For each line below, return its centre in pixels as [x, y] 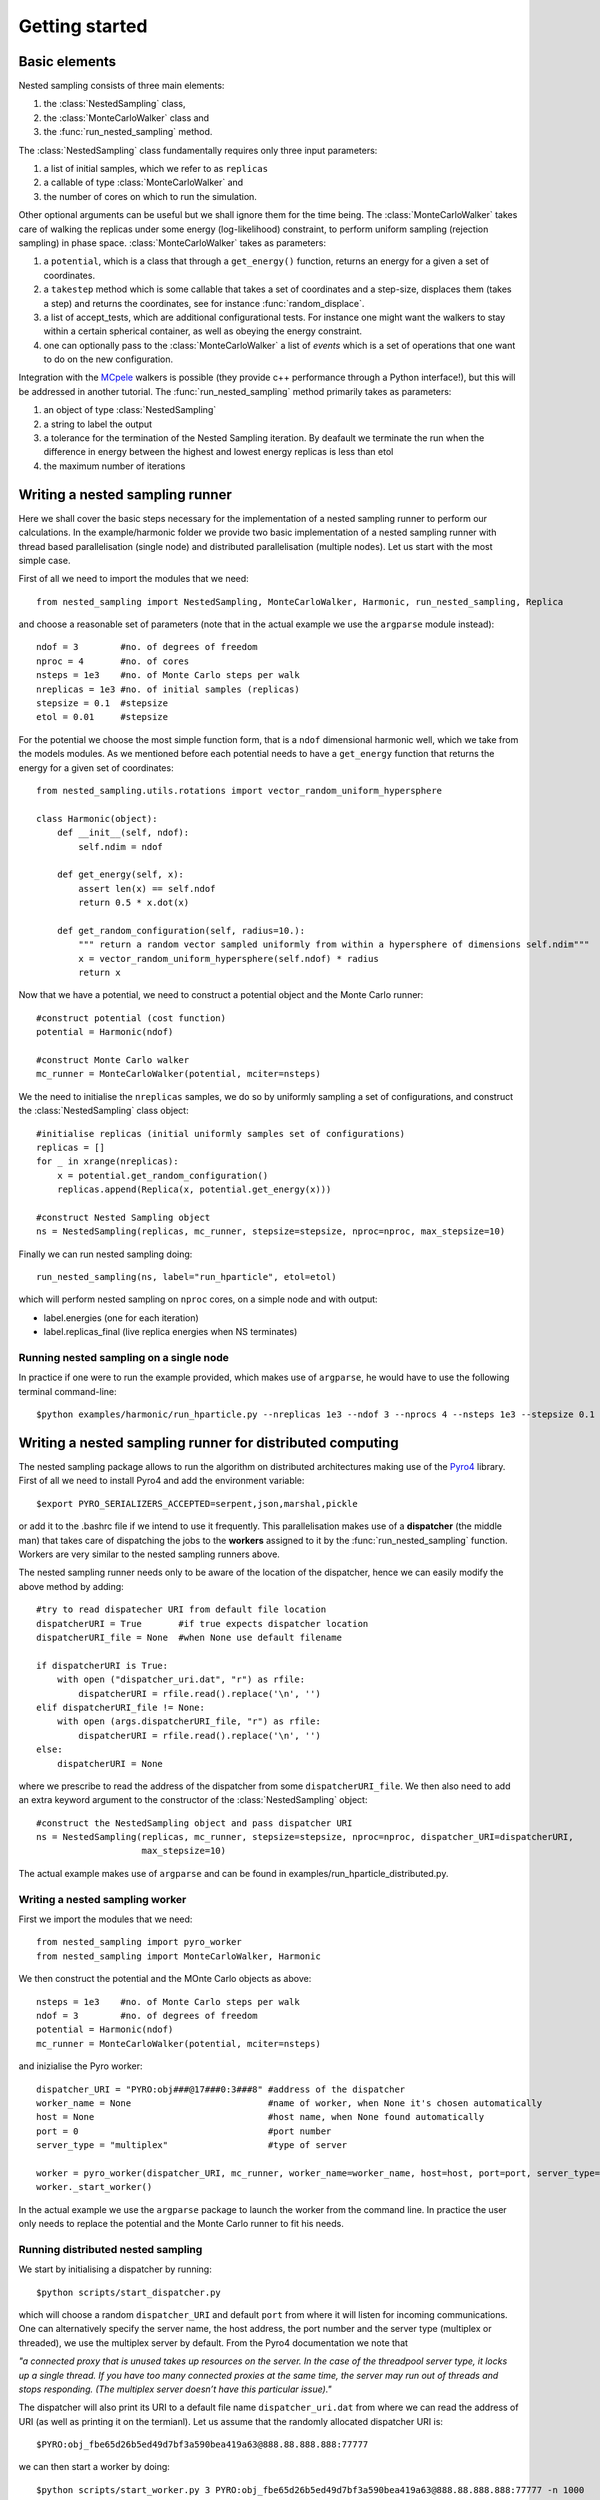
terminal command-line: [67, 1391]
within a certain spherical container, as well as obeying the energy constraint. [203, 331]
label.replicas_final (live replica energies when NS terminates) [170, 1332]
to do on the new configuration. [108, 359]
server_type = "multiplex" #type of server [192, 2145]
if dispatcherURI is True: [102, 1665]
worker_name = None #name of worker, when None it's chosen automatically [289, 2103]
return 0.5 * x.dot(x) [134, 903]
